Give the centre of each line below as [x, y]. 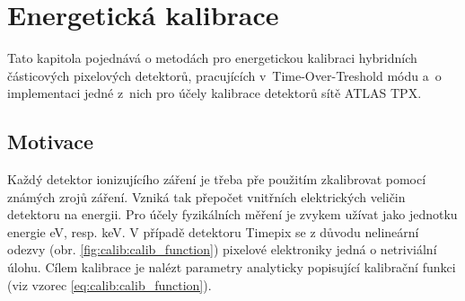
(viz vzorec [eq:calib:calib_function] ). [110, 284]
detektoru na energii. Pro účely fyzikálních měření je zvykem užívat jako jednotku [232, 214]
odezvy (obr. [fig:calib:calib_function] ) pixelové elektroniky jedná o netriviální [222, 249]
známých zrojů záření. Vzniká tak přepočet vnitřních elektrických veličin [206, 196]
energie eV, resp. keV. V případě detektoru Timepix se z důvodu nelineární [213, 231]
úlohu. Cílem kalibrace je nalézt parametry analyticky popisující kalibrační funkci [232, 267]
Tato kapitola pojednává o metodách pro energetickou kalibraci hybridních [212, 58]
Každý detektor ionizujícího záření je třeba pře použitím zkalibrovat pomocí [217, 179]
